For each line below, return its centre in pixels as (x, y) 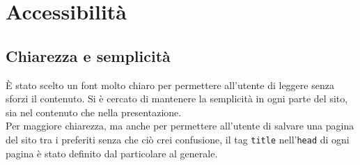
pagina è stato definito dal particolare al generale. (112, 153)
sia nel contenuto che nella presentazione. (94, 112)
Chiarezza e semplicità (88, 55)
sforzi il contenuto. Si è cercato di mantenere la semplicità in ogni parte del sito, (177, 99)
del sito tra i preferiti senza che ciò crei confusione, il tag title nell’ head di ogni (178, 139)
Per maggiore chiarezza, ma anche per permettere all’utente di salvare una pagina (180, 126)
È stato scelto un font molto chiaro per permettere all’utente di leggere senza (170, 85)
